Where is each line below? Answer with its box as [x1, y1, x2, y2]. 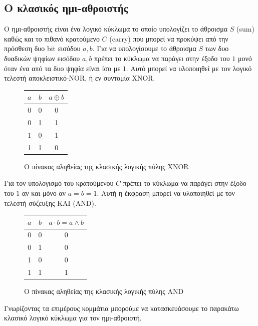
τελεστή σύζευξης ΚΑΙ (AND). [4, 197, 96, 208]
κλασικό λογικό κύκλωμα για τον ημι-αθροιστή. [4, 312, 142, 323]
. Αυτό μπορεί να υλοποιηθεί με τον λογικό [126, 63, 252, 73]
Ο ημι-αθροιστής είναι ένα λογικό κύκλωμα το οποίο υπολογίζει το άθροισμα [4, 24, 228, 34]
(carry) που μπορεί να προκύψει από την [109, 33, 228, 44]
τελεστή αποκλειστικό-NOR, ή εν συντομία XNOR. [4, 73, 155, 83]
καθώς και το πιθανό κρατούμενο [4, 33, 100, 44]
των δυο [205, 43, 229, 54]
